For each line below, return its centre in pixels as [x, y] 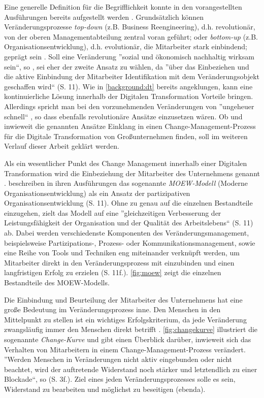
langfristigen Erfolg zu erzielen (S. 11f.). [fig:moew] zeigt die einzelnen [113, 272]
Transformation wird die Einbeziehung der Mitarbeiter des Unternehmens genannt [132, 173]
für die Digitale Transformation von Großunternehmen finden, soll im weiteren [126, 136]
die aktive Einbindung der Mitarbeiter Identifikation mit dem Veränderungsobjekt [132, 76]
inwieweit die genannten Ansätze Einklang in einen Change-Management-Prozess [130, 126]
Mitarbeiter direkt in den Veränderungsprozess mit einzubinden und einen [119, 262]
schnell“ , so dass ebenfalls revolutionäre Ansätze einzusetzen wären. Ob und [123, 116]
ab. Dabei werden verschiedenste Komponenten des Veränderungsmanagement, [127, 233]
